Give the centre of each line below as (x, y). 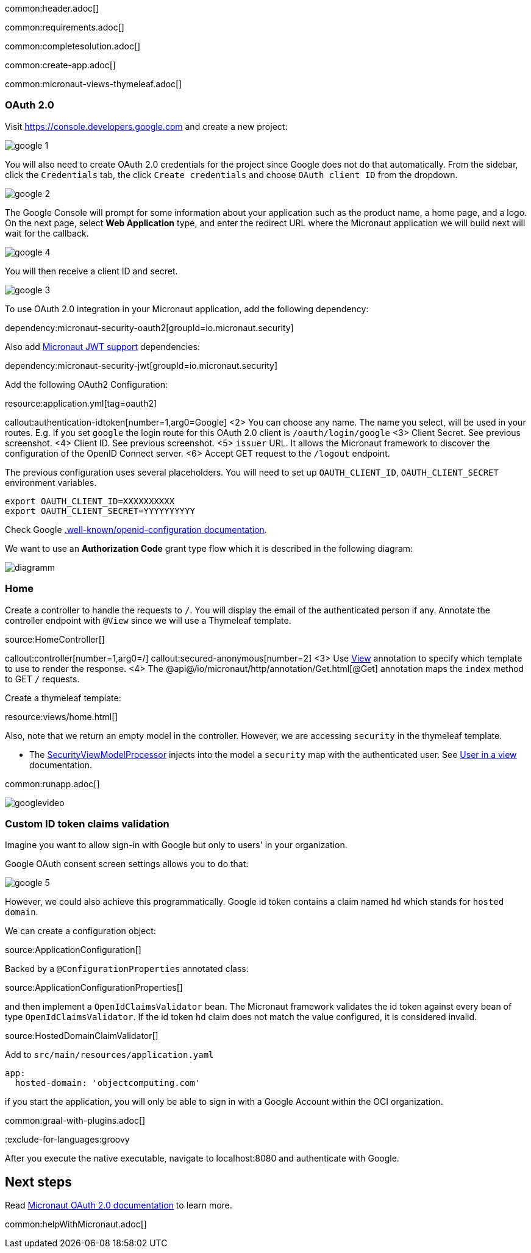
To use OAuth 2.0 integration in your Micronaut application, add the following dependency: (187, 309)
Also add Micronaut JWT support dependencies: (102, 346)
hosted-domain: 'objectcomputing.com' (108, 1083)
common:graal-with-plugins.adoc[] (75, 1121)
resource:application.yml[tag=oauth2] (81, 403)
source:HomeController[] (55, 639)
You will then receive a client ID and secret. (91, 271)
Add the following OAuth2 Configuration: (87, 384)
